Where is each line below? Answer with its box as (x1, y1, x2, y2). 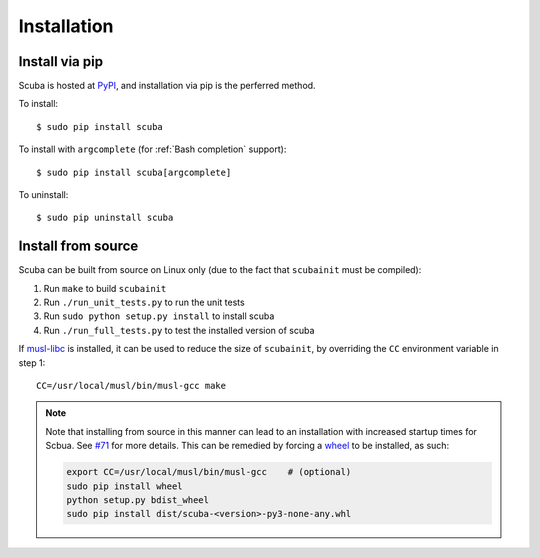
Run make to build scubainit (43, 282, 167, 294)
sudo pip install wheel (66, 480, 184, 492)
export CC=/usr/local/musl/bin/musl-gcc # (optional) (66, 466, 352, 478)
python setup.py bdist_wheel (66, 494, 210, 505)
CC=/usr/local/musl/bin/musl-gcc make (36, 380, 227, 392)
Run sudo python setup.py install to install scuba (43, 310, 275, 322)
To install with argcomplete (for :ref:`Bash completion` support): (18, 143, 287, 155)
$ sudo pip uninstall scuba (36, 212, 174, 224)
